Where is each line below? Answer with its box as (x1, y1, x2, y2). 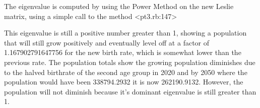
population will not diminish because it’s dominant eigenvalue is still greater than (4, 86, 256, 96)
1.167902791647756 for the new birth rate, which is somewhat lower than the (4, 47, 241, 57)
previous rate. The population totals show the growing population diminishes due (4, 56, 255, 67)
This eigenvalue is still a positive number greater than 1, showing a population (4, 27, 247, 38)
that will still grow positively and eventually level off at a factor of (4, 37, 210, 47)
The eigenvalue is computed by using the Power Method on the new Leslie (4, 1, 234, 11)
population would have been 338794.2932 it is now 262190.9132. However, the (4, 76, 243, 87)
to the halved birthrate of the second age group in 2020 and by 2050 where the (4, 66, 247, 77)
